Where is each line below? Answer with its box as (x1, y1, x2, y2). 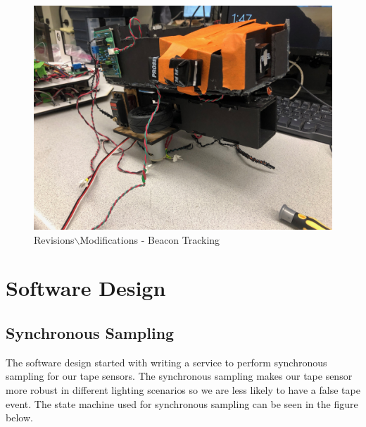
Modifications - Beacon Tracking (80, 232, 220, 247)
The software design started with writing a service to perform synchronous (6, 354, 327, 369)
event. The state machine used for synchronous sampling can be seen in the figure (6, 396, 358, 411)
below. (6, 410, 33, 425)
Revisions (34, 232, 75, 247)
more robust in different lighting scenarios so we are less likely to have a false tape (6, 382, 360, 397)
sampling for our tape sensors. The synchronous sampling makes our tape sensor (6, 369, 353, 383)
